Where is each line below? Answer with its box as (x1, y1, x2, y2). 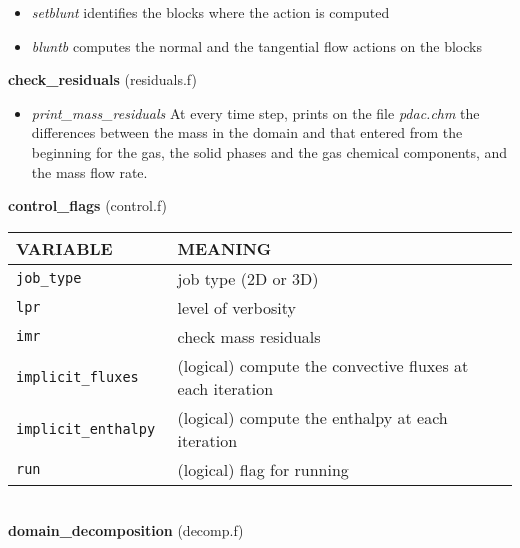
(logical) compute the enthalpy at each (177, 405, 448, 429)
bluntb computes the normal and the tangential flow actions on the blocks (31, 35, 482, 56)
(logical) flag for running (177, 457, 349, 481)
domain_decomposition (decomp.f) (8, 520, 244, 541)
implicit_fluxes (16, 368, 139, 385)
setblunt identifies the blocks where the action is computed (31, 2, 390, 22)
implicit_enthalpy (16, 420, 156, 437)
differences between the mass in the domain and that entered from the (31, 122, 463, 143)
